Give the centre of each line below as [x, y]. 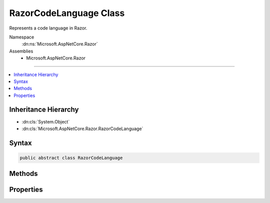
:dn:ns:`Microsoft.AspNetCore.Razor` [60, 44]
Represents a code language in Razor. [48, 28]
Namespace [22, 37]
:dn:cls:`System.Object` [46, 121]
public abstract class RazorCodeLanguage [71, 158]
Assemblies [21, 51]
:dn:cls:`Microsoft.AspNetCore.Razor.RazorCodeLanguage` [82, 128]
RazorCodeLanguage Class [67, 13]
